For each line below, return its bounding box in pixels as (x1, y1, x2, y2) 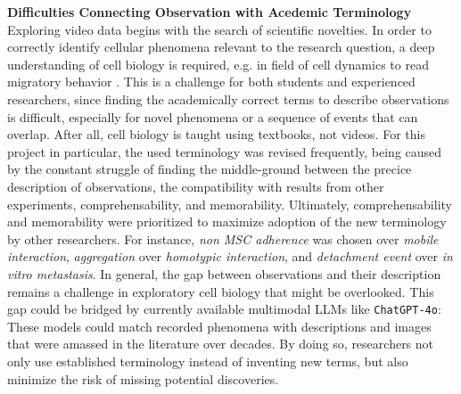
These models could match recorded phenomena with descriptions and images (7, 316, 432, 335)
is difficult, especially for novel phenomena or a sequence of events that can (7, 107, 418, 126)
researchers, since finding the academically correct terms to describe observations (7, 89, 449, 108)
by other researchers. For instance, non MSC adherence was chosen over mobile (7, 229, 439, 248)
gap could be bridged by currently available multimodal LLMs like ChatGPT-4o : (7, 300, 441, 318)
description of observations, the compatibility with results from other (7, 176, 384, 195)
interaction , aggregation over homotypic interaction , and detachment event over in (7, 247, 453, 266)
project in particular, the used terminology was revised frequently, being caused (7, 142, 442, 160)
